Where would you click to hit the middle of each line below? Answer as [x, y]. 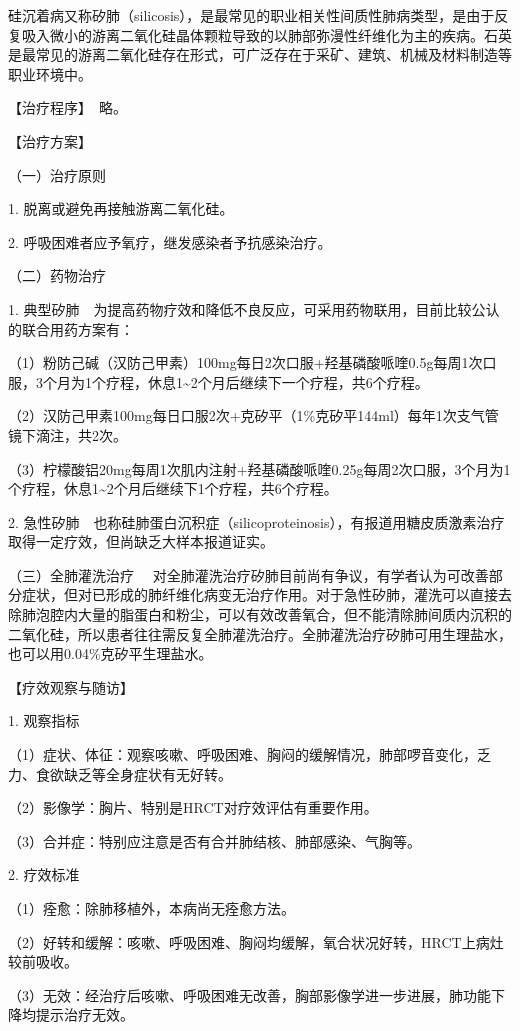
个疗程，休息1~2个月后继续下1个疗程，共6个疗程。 [173, 488]
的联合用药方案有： [71, 328]
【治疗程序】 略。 [67, 107]
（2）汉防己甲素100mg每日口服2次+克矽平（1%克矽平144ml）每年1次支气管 [253, 415]
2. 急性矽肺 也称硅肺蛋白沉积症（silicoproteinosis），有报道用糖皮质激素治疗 [256, 521]
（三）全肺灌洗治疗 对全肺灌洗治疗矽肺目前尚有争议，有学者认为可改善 [248, 574]
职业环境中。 [50, 73]
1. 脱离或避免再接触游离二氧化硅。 [121, 208]
